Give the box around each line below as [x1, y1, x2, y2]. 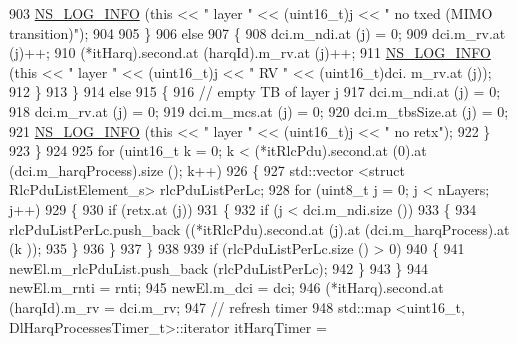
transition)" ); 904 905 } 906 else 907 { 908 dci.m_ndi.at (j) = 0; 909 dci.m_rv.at [9, 22, 506, 43]
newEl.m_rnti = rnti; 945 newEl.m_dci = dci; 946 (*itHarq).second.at [9, 277, 444, 298]
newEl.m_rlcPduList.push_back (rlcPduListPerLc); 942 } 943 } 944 [9, 257, 429, 278]
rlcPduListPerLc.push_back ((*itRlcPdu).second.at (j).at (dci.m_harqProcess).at [9, 218, 510, 239]
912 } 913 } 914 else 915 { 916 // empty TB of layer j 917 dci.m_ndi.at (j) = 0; [9, 81, 501, 102]
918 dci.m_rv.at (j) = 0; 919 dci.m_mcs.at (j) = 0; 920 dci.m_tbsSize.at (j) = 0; [9, 100, 509, 121]
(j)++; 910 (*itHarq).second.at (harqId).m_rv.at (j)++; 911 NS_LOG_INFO [9, 42, 491, 63]
